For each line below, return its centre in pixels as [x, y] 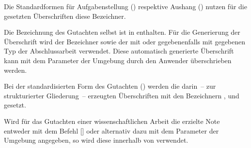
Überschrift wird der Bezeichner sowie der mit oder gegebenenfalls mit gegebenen [125, 41]
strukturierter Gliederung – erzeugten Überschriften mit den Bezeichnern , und [122, 95]
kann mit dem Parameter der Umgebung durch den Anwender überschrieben [118, 60]
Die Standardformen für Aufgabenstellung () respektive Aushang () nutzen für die [125, 6]
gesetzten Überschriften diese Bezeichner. [65, 16]
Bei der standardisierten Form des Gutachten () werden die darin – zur [110, 86]
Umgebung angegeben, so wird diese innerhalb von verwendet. [96, 140]
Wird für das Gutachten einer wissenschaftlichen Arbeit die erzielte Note [112, 121]
